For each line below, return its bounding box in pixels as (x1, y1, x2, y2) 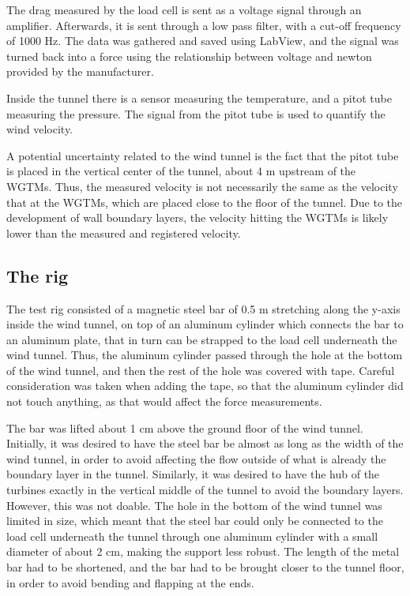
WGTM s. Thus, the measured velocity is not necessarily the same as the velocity (6, 178, 398, 194)
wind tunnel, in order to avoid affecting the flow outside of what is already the (6, 450, 386, 467)
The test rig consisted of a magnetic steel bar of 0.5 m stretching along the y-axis (6, 300, 401, 317)
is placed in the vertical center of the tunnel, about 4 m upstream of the (6, 163, 356, 179)
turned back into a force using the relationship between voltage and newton (6, 47, 372, 64)
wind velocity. (6, 121, 73, 137)
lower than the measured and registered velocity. (6, 224, 241, 241)
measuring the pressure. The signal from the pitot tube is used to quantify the (6, 105, 386, 122)
